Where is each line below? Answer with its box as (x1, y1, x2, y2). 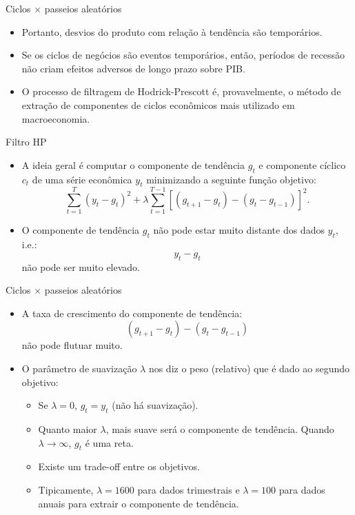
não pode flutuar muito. (21, 338, 123, 352)
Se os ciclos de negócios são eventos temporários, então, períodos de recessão (21, 48, 345, 62)
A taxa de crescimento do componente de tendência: (21, 305, 243, 320)
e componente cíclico (258, 157, 346, 172)
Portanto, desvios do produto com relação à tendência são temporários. (21, 24, 323, 39)
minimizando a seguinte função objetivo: (146, 172, 316, 186)
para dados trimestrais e (137, 483, 240, 496)
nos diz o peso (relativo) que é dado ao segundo (148, 361, 350, 376)
